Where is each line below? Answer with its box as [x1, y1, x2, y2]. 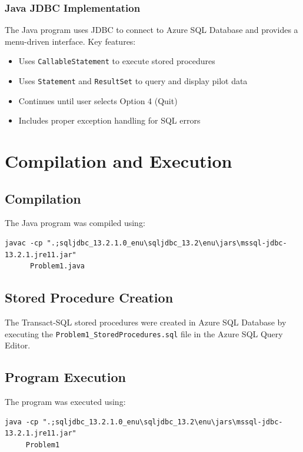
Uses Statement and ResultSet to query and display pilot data [18, 75, 248, 87]
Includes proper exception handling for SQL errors [18, 114, 201, 127]
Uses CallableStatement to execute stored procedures [18, 55, 215, 67]
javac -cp [5, 239, 43, 248]
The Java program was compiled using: [5, 217, 145, 229]
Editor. [5, 339, 31, 351]
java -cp [5, 417, 39, 426]
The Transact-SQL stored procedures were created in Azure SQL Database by [5, 316, 287, 328]
